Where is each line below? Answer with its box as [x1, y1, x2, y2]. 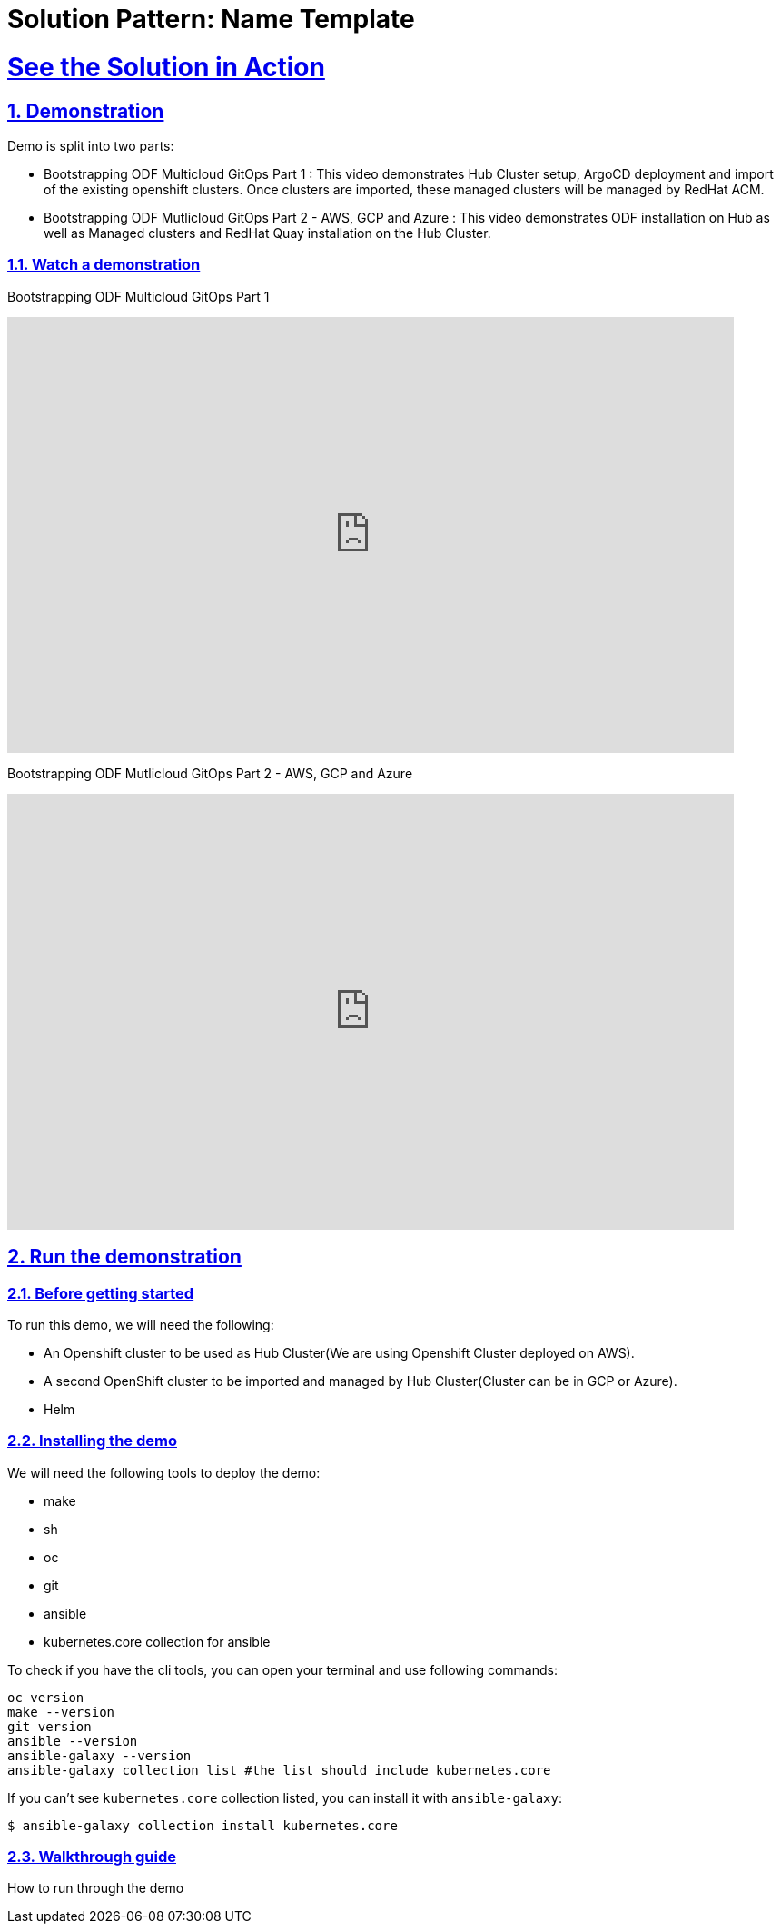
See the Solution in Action [7, 51, 325, 83]
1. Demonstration [7, 99, 164, 123]
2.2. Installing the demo [7, 1431, 177, 1451]
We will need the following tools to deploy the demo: [7, 1464, 321, 1480]
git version [7, 1718, 92, 1734]
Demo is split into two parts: [7, 137, 174, 153]
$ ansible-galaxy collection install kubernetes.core [7, 1817, 398, 1833]
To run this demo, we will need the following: [7, 1316, 274, 1332]
